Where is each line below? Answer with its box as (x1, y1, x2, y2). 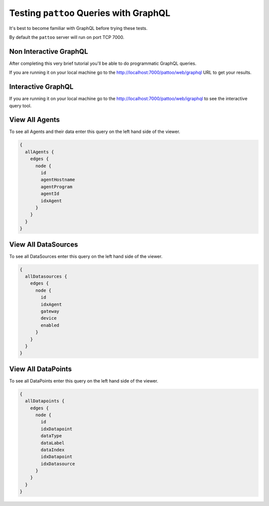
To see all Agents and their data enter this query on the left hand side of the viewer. (9, 128, 180, 134)
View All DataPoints (9, 365, 72, 373)
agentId (40, 191, 60, 197)
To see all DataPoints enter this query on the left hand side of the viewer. (9, 378, 158, 383)
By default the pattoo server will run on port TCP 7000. (9, 34, 125, 40)
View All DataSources (9, 240, 78, 249)
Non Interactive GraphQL (9, 47, 88, 56)
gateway (40, 308, 60, 314)
